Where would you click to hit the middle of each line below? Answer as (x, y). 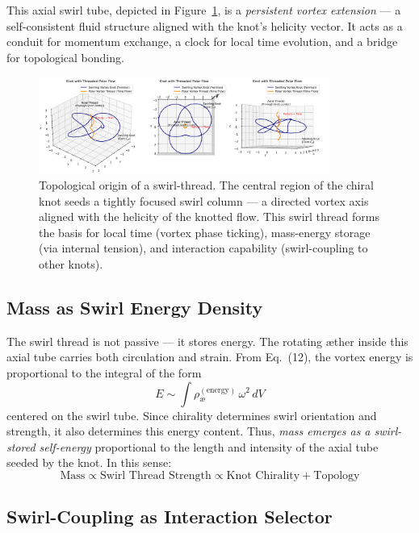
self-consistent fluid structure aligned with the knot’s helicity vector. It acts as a (205, 25)
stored (21, 446)
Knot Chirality (263, 475)
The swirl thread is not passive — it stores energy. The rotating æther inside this (207, 341)
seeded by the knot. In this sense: (89, 462)
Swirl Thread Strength (156, 475)
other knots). (71, 263)
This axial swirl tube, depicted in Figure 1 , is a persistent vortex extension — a (204, 10)
